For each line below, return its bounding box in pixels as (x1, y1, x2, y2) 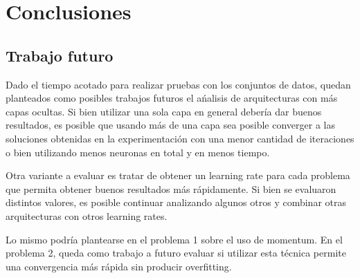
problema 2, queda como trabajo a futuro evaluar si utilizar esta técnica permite (6, 245, 346, 260)
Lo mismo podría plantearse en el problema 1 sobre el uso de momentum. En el (6, 232, 343, 246)
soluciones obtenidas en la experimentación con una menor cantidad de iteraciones (6, 131, 354, 145)
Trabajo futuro (6, 44, 114, 66)
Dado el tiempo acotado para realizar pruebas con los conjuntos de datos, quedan (6, 77, 351, 91)
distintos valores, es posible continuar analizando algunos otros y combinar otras (6, 195, 346, 210)
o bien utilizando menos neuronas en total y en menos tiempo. (6, 145, 270, 159)
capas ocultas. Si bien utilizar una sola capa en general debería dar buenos (6, 104, 322, 118)
